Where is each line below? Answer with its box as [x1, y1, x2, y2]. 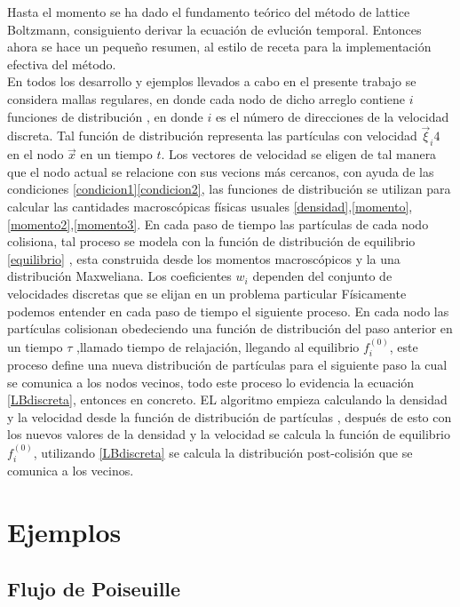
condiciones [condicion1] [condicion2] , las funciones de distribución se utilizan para [7, 180, 451, 198]
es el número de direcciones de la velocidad [215, 107, 449, 125]
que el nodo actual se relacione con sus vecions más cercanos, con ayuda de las [7, 162, 434, 180]
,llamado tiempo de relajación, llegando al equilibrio [76, 337, 360, 355]
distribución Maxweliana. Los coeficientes [7, 267, 232, 285]
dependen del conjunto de [252, 267, 393, 285]
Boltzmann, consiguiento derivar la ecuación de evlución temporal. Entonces [7, 20, 422, 38]
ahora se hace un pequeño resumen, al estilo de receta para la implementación [7, 37, 432, 56]
